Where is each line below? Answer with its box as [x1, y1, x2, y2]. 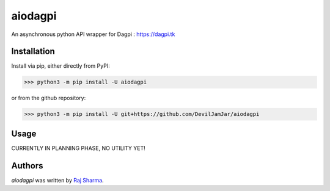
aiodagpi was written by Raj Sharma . [11, 176, 104, 184]
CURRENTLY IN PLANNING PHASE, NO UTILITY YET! [11, 144, 146, 152]
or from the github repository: [11, 95, 86, 102]
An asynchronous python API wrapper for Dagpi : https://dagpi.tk [11, 31, 175, 38]
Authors [11, 160, 43, 171]
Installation [11, 46, 55, 57]
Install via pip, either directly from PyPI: [11, 62, 110, 70]
